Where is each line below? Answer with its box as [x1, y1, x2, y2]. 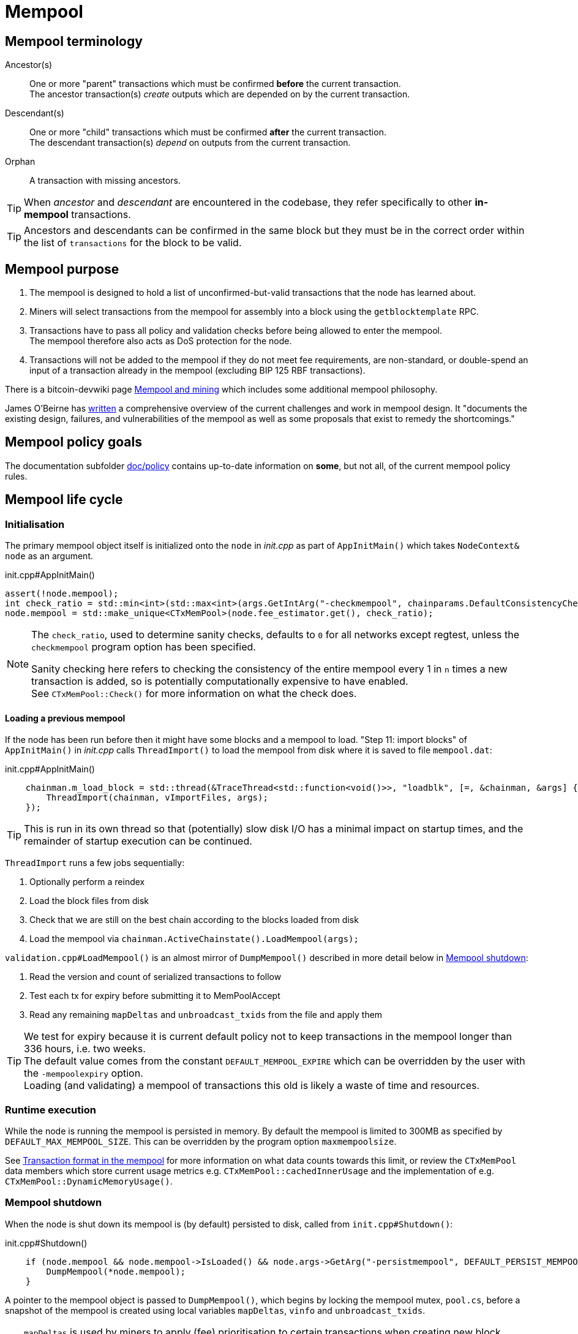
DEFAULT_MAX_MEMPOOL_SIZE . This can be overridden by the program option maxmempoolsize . [5, 1136, 397, 1147]
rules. [5, 470, 28, 481]
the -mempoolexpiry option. [24, 1067, 143, 1080]
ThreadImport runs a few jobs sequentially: [5, 857, 185, 869]
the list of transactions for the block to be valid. [24, 236, 242, 249]
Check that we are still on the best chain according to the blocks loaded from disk [29, 914, 359, 925]
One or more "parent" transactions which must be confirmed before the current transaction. [29, 78, 401, 89]
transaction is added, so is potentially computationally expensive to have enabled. [31, 675, 408, 688]
